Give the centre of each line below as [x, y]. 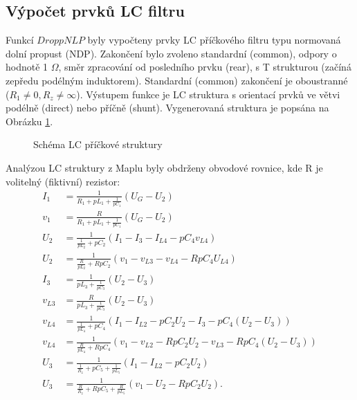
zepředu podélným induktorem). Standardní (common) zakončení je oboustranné [177, 80]
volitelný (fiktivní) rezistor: [63, 181]
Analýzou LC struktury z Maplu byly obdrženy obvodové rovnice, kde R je [164, 167]
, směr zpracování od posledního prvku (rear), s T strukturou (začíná [205, 67]
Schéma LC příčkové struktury [98, 144]
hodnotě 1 [27, 67]
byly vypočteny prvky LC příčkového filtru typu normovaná [214, 40]
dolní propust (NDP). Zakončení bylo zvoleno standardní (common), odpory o [171, 53]
